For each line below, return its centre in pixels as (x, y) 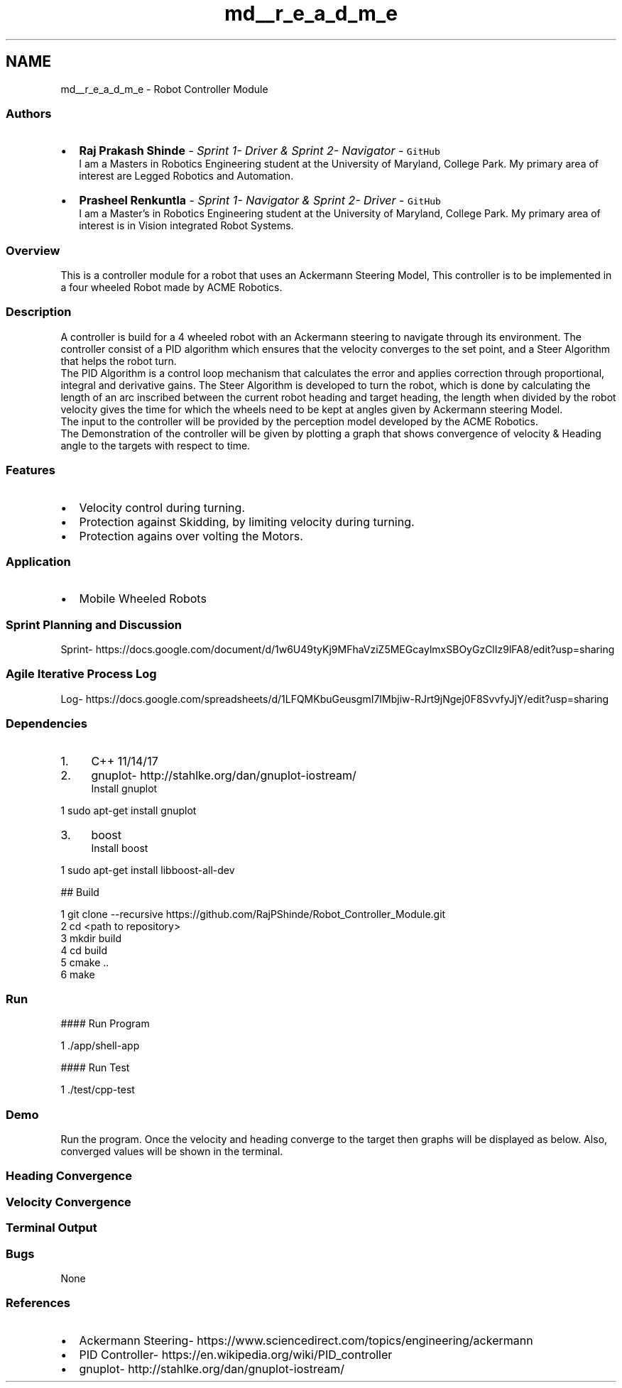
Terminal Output (51, 1228)
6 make (78, 974)
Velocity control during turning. (162, 507)
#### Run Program (105, 1024)
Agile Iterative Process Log (81, 674)
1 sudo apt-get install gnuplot (129, 810)
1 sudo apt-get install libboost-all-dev (148, 870)
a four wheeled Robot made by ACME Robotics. (171, 288)
